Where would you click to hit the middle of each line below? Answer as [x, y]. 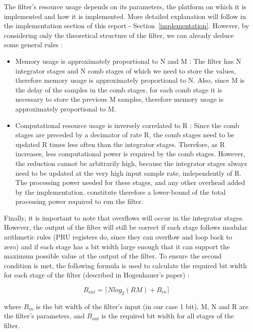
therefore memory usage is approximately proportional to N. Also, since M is [130, 80]
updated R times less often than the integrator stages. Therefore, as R [120, 144]
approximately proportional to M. [66, 108]
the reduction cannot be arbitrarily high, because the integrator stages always [131, 163]
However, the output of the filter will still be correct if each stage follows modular [126, 227]
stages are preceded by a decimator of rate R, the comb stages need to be [125, 135]
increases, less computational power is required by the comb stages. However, [130, 154]
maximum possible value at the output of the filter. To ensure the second [113, 256]
